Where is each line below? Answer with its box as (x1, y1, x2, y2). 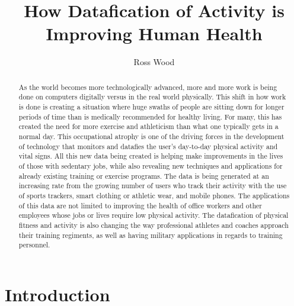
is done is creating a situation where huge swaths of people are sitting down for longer (18, 102, 285, 112)
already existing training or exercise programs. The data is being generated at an (18, 170, 269, 181)
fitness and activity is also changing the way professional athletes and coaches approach (18, 220, 289, 230)
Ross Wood (133, 56, 175, 68)
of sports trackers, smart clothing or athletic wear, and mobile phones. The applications (18, 190, 290, 200)
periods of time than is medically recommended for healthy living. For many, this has (18, 111, 282, 121)
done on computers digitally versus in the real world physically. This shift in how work (18, 92, 286, 102)
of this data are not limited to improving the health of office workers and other (18, 200, 262, 210)
